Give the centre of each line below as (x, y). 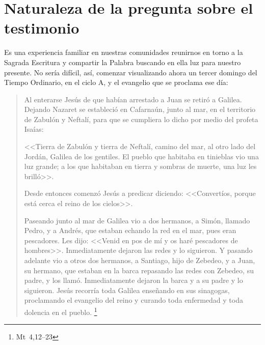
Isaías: (34, 129)
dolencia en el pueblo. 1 (61, 311)
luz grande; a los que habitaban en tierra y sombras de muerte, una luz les (140, 166)
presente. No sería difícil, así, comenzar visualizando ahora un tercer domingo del (131, 72)
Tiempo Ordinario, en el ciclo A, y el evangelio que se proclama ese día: (116, 82)
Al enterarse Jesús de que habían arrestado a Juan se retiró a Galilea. (133, 99)
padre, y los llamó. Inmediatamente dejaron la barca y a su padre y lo (134, 280)
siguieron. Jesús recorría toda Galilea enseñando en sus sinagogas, (127, 290)
